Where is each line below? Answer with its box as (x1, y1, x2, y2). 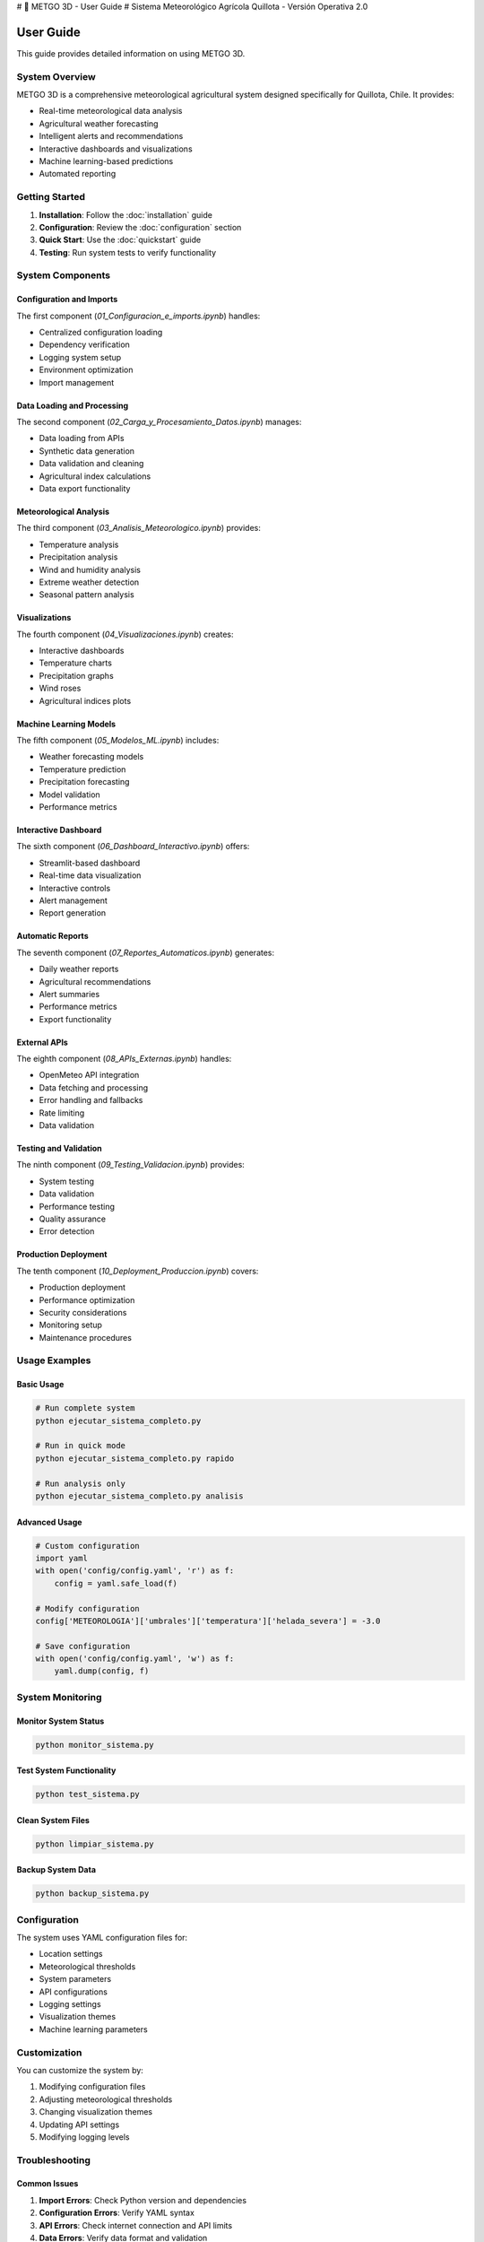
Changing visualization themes (39, 2107, 152, 2117)
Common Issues (16, 2178, 79, 2189)
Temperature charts (39, 657, 112, 668)
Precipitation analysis (39, 552, 118, 562)
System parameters (39, 1974, 112, 1985)
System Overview (16, 70, 96, 83)
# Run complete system (35, 1403, 135, 1413)
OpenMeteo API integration (39, 1070, 140, 1081)
